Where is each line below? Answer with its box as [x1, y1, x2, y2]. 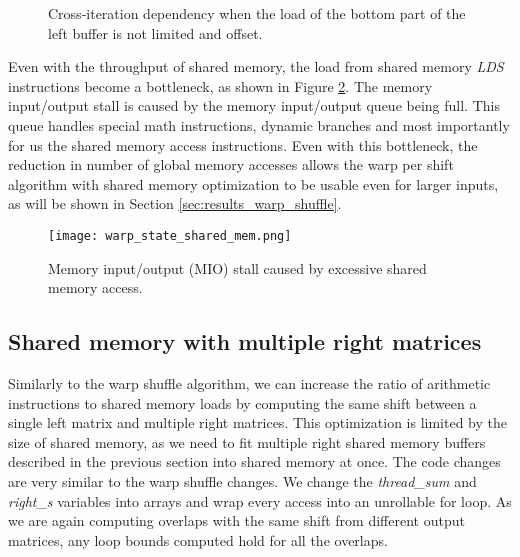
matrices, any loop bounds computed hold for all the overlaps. [8, 529, 388, 550]
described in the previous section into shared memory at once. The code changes [8, 451, 501, 472]
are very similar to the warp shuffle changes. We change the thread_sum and [8, 470, 477, 491]
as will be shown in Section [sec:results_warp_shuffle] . [8, 193, 342, 214]
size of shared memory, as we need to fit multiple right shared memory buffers [8, 431, 486, 452]
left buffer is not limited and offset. [48, 22, 263, 43]
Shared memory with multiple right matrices [8, 326, 482, 357]
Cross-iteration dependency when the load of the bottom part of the [48, 3, 466, 23]
